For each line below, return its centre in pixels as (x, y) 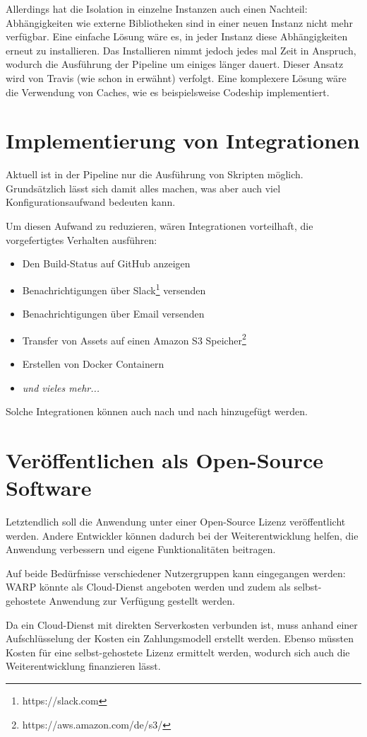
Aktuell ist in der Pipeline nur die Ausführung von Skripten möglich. (155, 174)
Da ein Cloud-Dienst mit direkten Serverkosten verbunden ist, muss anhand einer (182, 624)
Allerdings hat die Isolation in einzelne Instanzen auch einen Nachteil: (157, 8)
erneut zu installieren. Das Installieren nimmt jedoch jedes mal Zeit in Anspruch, (181, 50)
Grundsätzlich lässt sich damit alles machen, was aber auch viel (143, 188)
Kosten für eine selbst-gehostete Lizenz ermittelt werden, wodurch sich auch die (178, 652)
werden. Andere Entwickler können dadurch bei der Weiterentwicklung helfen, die (182, 535)
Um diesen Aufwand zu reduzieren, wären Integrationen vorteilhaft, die (160, 226)
